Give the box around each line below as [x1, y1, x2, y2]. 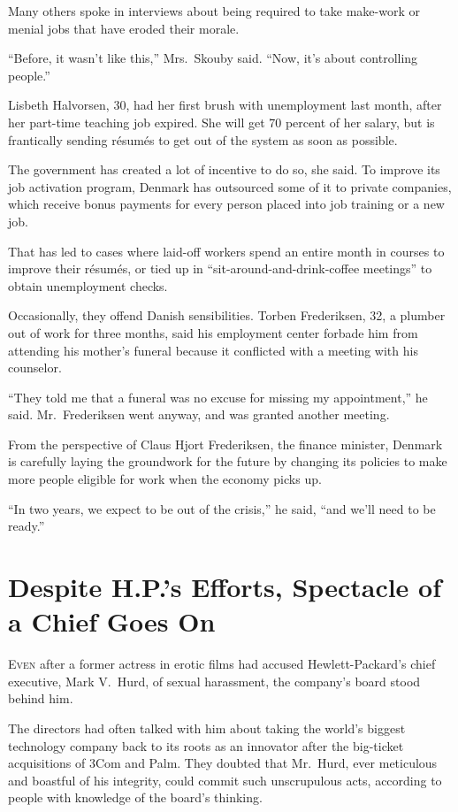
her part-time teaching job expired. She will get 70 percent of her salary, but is [8, 112, 435, 131]
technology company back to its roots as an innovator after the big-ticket [8, 736, 404, 755]
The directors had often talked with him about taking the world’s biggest [8, 718, 406, 737]
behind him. [8, 689, 73, 708]
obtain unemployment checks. [8, 276, 168, 295]
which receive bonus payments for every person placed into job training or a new [8, 195, 445, 213]
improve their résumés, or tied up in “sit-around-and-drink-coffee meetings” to [8, 259, 432, 278]
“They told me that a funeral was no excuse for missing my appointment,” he [8, 387, 428, 406]
